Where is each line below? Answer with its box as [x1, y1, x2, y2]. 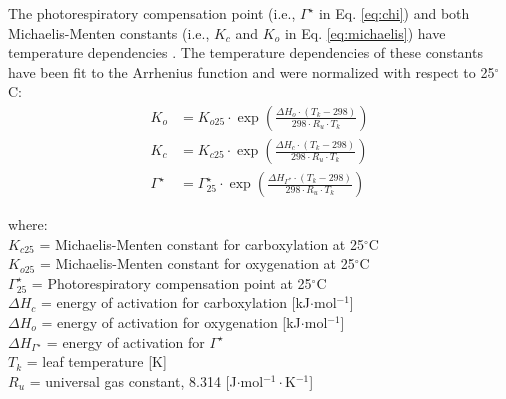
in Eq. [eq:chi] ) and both [318, 3, 470, 23]
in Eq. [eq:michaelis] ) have [284, 22, 446, 43]
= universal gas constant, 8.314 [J [29, 370, 237, 391]
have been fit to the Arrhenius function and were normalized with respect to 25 [8, 61, 495, 82]
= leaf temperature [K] [26, 351, 167, 372]
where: [8, 214, 48, 235]
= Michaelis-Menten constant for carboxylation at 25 [39, 233, 364, 254]
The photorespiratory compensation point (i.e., [8, 3, 296, 23]
